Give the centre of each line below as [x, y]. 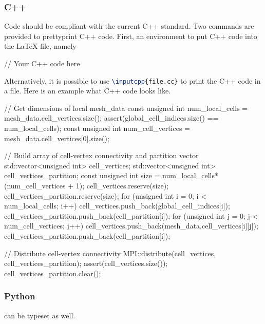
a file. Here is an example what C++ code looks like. [88, 91]
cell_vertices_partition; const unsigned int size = [82, 175]
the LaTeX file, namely [40, 46]
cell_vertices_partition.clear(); [53, 273]
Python [20, 296]
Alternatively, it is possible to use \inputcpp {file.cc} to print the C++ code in [132, 80]
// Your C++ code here [42, 63]
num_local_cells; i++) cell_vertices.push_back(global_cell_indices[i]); [117, 206]
